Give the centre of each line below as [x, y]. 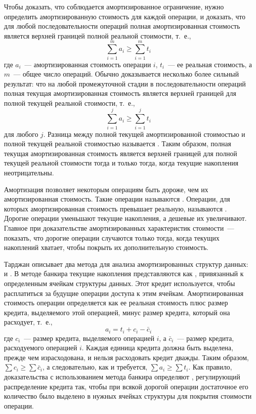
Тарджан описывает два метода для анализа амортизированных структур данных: [126, 264]
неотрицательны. [29, 172]
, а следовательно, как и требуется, [95, 367]
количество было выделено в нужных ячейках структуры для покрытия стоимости [128, 396]
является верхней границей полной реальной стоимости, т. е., [98, 35]
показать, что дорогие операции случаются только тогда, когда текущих [112, 237]
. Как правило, [210, 367]
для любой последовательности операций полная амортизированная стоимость [122, 26]
